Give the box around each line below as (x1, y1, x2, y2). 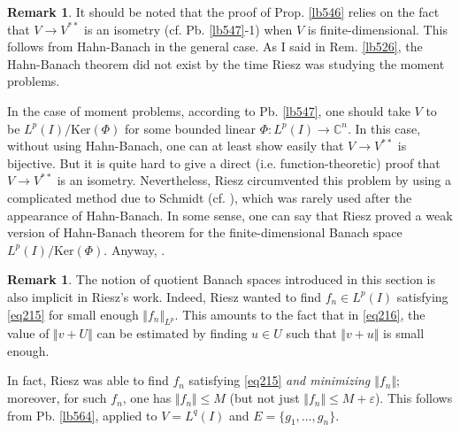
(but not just (229, 389, 300, 407)
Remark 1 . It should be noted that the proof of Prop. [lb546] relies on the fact (7, 3, 440, 20)
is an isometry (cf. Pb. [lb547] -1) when (83, 19, 293, 38)
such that (286, 324, 337, 343)
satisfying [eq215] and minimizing (188, 371, 371, 390)
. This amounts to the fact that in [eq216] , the (174, 305, 425, 323)
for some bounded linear (125, 119, 257, 137)
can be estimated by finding (96, 324, 248, 343)
